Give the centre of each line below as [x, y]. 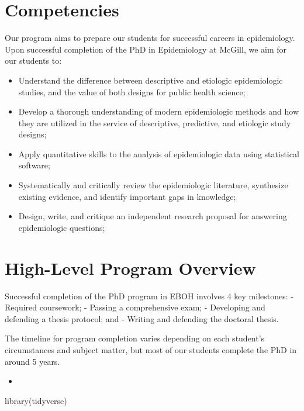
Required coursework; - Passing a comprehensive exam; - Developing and [135, 307]
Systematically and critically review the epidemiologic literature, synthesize [153, 185]
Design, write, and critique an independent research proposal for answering [153, 216]
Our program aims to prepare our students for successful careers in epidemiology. [150, 38]
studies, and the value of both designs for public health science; [132, 91]
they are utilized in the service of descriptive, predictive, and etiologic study [155, 122]
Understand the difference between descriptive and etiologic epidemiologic [151, 80]
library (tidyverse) [36, 400]
